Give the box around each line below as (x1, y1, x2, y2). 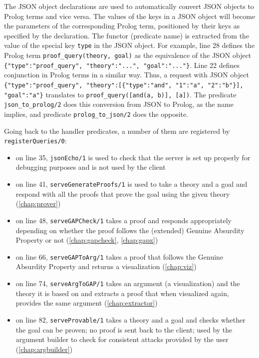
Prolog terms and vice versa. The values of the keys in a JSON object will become (4, 10, 256, 21)
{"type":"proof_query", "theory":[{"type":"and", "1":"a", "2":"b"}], (4, 81, 244, 89)
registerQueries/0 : (4, 135, 67, 146)
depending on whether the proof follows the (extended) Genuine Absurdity (15, 225, 245, 235)
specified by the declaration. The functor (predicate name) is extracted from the (4, 30, 250, 40)
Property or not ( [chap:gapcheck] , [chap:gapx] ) (15, 235, 158, 245)
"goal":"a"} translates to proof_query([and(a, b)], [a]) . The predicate (4, 89, 237, 99)
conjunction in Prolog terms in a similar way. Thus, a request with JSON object (4, 69, 249, 80)
